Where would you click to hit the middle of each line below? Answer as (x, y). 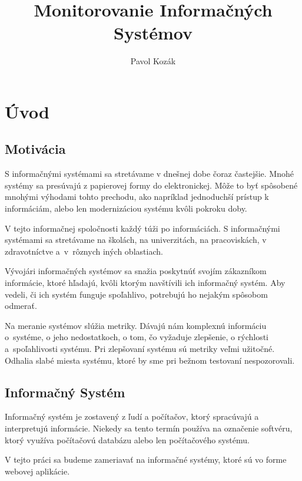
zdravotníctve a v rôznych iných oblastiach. (84, 251)
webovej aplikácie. (37, 471)
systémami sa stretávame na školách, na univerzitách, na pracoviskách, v (136, 240)
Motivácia (35, 149)
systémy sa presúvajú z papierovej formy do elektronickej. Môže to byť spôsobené (151, 185)
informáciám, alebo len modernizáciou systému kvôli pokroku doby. (126, 208)
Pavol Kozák (153, 61)
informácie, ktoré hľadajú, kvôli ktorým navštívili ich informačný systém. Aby (145, 283)
